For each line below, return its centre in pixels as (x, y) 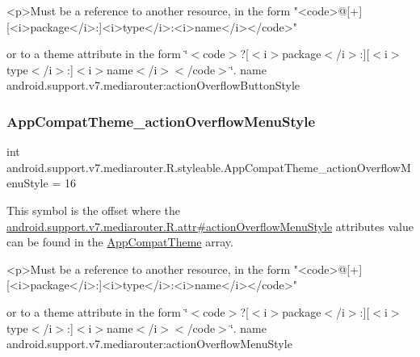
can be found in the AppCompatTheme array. (120, 242)
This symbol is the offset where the (93, 210)
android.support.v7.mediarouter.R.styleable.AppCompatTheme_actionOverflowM (209, 167)
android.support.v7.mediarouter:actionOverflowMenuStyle (149, 344)
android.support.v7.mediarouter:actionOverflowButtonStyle (153, 85)
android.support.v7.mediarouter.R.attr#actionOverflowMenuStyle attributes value (210, 226)
